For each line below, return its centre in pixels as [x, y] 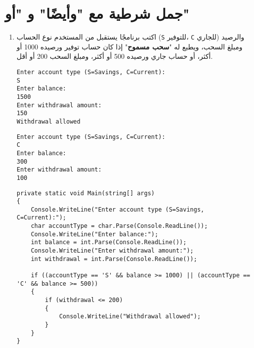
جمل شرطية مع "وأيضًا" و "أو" [97, 13]
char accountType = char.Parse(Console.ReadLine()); [119, 226]
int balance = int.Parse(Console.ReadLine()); [109, 242]
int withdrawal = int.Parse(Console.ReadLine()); [114, 259]
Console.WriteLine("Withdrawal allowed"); [130, 317]
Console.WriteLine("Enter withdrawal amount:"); [112, 251]
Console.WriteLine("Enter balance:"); [95, 234]
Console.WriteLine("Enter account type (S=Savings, [118, 209]
